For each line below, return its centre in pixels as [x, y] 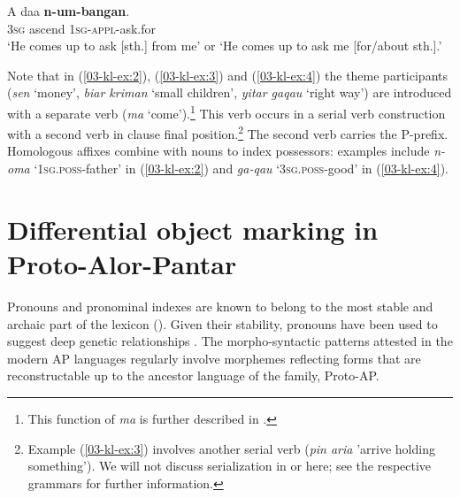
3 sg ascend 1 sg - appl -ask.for [81, 28]
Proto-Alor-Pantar [122, 264]
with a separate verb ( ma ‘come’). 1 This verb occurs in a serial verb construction [226, 111]
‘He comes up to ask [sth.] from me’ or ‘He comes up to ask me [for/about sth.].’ [225, 46]
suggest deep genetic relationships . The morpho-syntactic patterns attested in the [230, 341]
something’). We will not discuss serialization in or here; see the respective [230, 466]
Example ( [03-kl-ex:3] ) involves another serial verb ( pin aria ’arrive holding [231, 448]
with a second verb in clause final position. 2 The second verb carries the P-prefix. [228, 132]
